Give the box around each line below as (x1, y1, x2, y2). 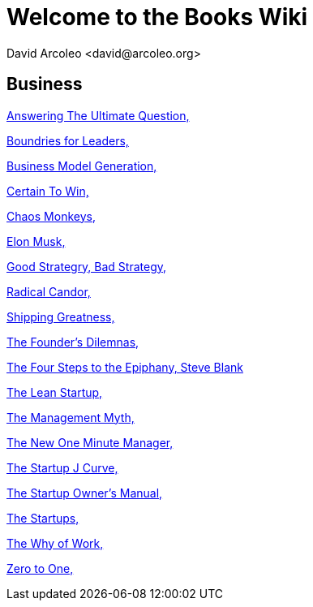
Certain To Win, (6, 183, 89, 198)
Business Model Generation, (6, 158, 157, 173)
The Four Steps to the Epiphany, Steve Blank (6, 359, 243, 374)
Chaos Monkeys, (6, 209, 96, 223)
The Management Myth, (6, 410, 135, 424)
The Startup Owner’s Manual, (6, 485, 163, 500)
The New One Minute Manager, (6, 435, 174, 450)
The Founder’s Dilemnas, (6, 334, 139, 349)
